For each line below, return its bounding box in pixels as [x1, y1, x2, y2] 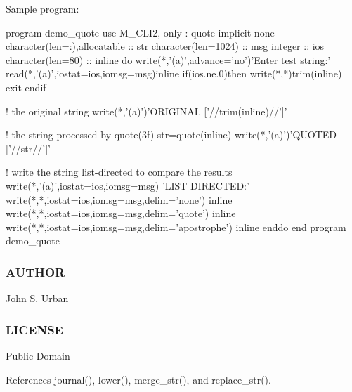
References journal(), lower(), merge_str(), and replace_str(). [6, 372, 271, 386]
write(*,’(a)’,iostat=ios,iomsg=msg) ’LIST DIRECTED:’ [6, 178, 249, 192]
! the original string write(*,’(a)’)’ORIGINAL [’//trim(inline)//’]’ [6, 103, 287, 118]
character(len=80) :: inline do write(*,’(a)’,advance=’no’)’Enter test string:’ [6, 52, 331, 67]
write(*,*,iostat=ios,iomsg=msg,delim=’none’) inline [6, 192, 233, 207]
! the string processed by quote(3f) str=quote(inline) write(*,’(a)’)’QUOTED [6, 127, 337, 142]
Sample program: [6, 1, 79, 15]
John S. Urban [6, 291, 69, 306]
